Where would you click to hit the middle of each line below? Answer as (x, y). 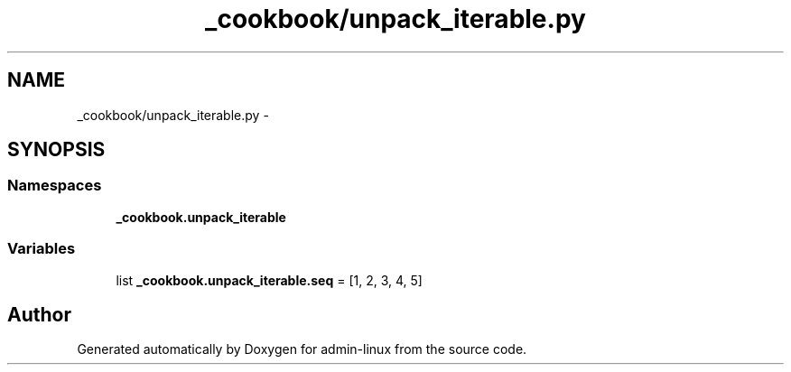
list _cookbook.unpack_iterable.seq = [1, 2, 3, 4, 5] (269, 280)
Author (39, 314)
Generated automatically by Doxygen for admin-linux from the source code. (302, 349)
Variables (42, 249)
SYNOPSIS (56, 150)
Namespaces (55, 186)
